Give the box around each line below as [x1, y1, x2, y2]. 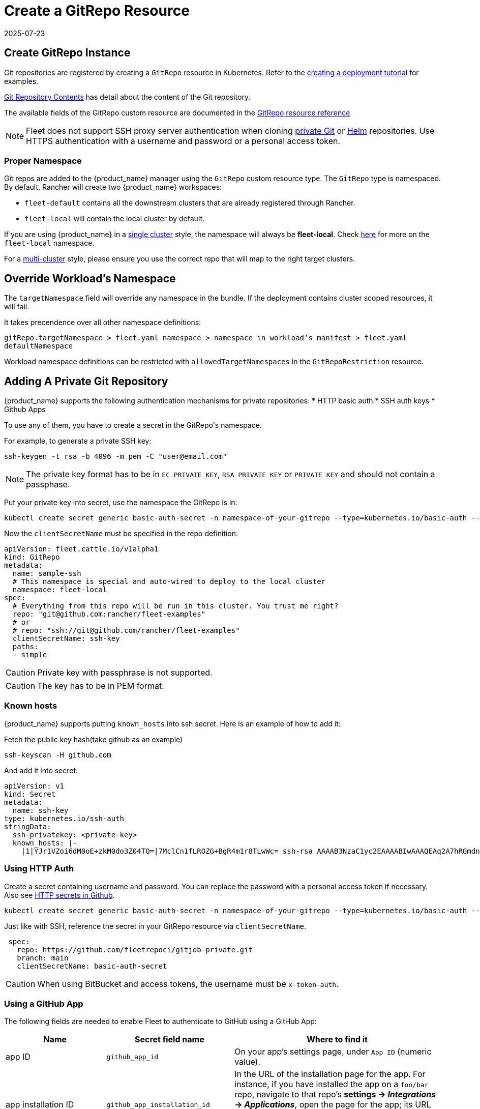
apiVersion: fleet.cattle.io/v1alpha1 [4, 545, 159, 553]
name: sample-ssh [12, 569, 81, 578]
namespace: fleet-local [12, 586, 107, 594]
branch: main [17, 953, 69, 962]
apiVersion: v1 [4, 781, 65, 790]
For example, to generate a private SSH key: [4, 436, 152, 446]
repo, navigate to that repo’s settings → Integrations [234, 1089, 436, 1100]
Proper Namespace [4, 155, 82, 166]
